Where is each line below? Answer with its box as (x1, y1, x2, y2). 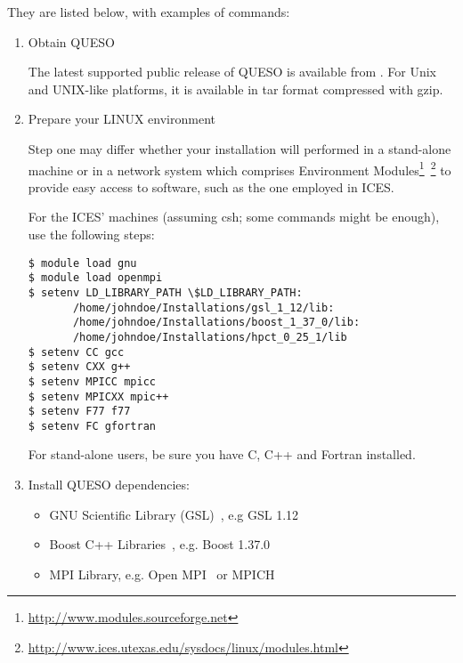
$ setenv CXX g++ (28, 360, 131, 374)
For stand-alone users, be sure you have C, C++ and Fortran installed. (28, 445, 416, 464)
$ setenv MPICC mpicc (28, 375, 156, 388)
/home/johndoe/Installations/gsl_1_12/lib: (72, 301, 335, 314)
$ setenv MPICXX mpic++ (28, 390, 169, 403)
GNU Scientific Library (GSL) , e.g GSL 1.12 (49, 505, 299, 523)
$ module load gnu (28, 256, 137, 270)
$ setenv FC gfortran (28, 419, 156, 433)
